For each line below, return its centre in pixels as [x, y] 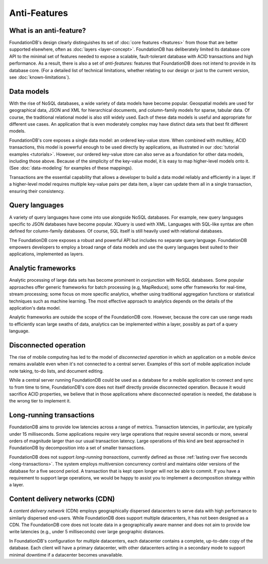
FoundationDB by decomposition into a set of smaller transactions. [77, 448]
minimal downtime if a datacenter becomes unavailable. [66, 555]
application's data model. [35, 308]
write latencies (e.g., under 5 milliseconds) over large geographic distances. [87, 532]
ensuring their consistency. [37, 191]
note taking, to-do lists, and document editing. [56, 371]
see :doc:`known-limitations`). [40, 78]
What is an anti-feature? [48, 31]
